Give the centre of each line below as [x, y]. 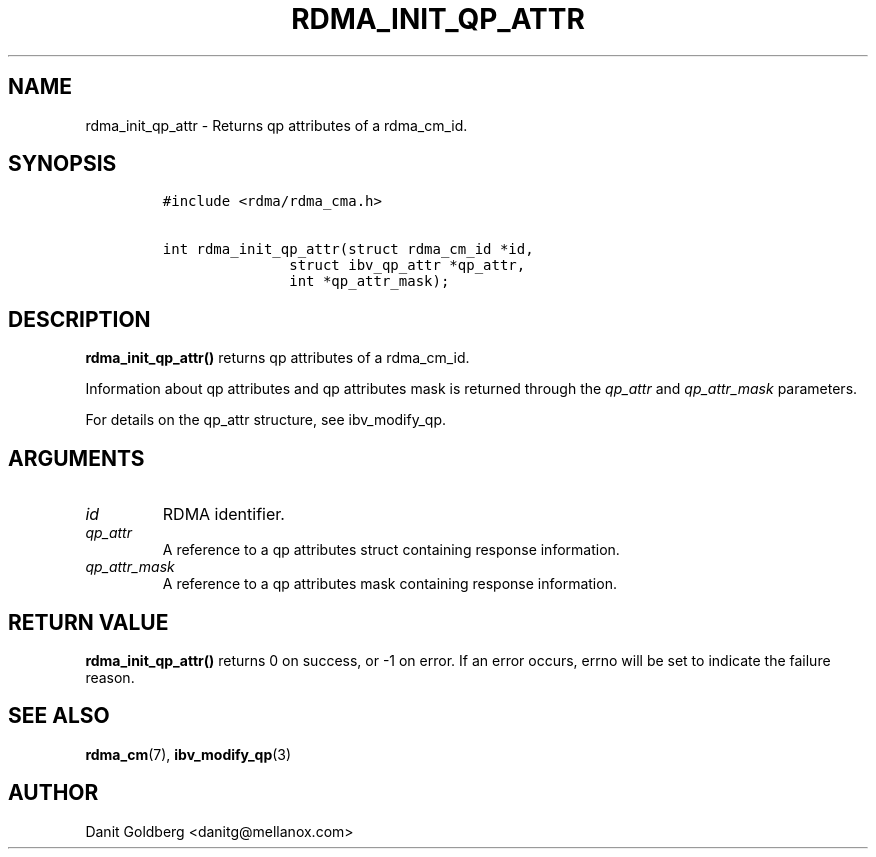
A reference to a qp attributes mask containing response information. [389, 584]
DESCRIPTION [79, 319]
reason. [110, 677]
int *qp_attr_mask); [369, 281]
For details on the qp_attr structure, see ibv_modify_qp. [266, 420]
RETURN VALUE [88, 622]
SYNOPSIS [62, 164]
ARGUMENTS [76, 458]
